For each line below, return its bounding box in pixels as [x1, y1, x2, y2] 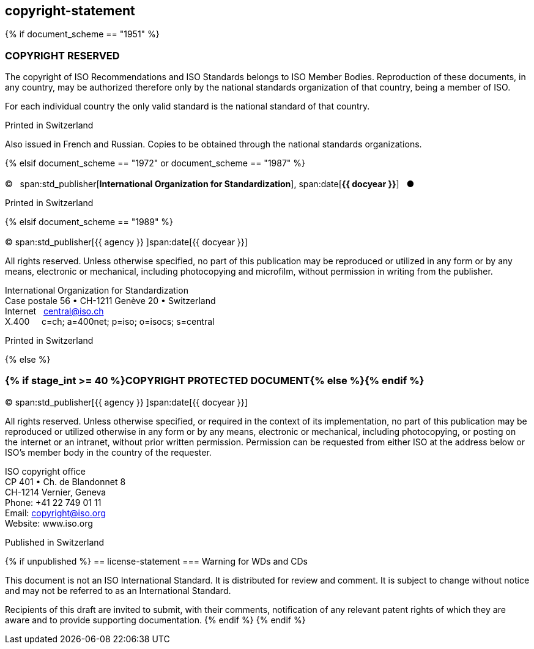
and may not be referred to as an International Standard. [5, 585, 231, 596]
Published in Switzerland [5, 536, 105, 547]
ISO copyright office [5, 465, 86, 477]
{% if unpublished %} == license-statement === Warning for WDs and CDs [5, 555, 308, 566]
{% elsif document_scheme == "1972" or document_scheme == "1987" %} [5, 158, 306, 169]
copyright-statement [5, 3, 135, 18]
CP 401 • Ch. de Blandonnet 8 [5, 476, 126, 487]
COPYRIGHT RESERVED [5, 49, 120, 62]
